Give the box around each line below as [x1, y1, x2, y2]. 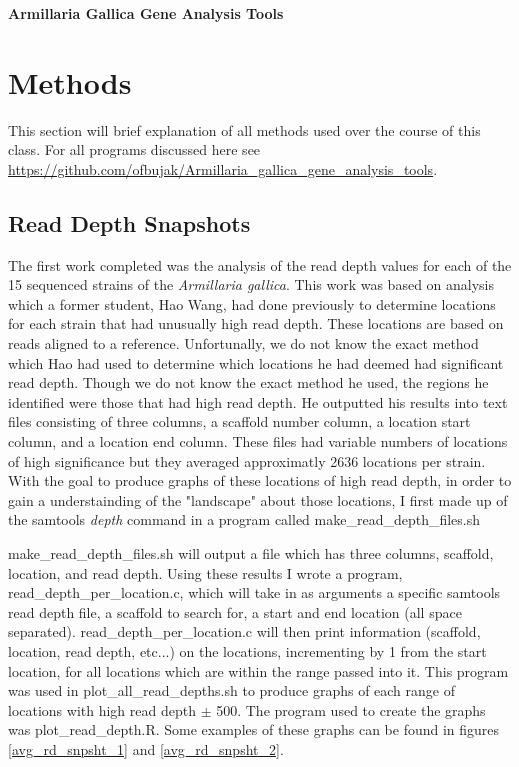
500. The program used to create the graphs [216, 699, 486, 720]
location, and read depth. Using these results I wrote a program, [8, 562, 403, 583]
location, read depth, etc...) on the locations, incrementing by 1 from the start [8, 640, 487, 661]
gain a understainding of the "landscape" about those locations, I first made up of [8, 489, 508, 510]
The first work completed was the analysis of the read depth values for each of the [8, 254, 512, 275]
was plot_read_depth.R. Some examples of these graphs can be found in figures [8, 719, 500, 740]
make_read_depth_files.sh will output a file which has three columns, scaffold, [8, 543, 494, 564]
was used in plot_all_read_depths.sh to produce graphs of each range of [8, 680, 456, 701]
